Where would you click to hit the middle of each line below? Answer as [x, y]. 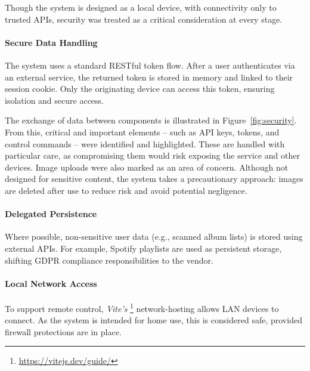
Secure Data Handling [51, 42]
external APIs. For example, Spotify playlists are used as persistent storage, [143, 248]
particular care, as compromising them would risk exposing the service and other [152, 155]
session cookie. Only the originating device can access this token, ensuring [140, 89]
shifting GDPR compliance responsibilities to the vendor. [109, 260]
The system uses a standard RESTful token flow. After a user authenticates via [150, 65]
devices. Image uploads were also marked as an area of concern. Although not [147, 167]
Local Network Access [51, 283]
